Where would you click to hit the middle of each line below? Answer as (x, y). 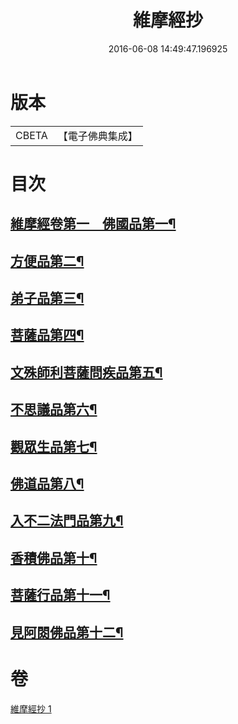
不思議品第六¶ (54, 409)
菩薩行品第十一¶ (60, 595)
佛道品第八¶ (47, 484)
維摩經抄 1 (31, 708)
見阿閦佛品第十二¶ (67, 632)
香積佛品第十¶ (54, 557)
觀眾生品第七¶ (54, 446)
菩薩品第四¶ (47, 335)
